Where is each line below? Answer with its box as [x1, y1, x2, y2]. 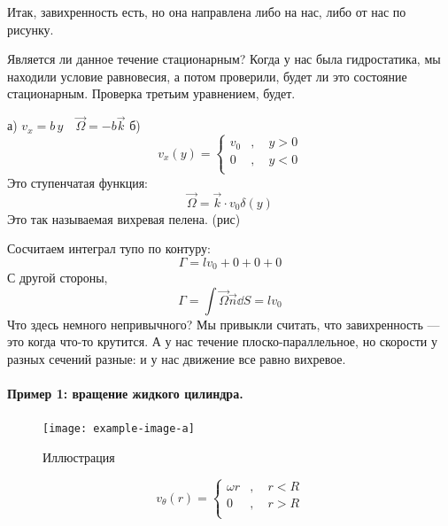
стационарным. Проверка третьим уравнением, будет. [7, 84, 296, 103]
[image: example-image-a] [42, 422, 195, 436]
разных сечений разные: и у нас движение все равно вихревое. [7, 350, 346, 368]
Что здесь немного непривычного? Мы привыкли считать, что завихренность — [7, 314, 440, 333]
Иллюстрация [42, 448, 115, 467]
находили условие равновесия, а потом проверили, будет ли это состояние [7, 66, 407, 85]
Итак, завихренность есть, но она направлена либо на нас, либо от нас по [7, 3, 406, 20]
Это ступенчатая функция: [7, 173, 149, 191]
